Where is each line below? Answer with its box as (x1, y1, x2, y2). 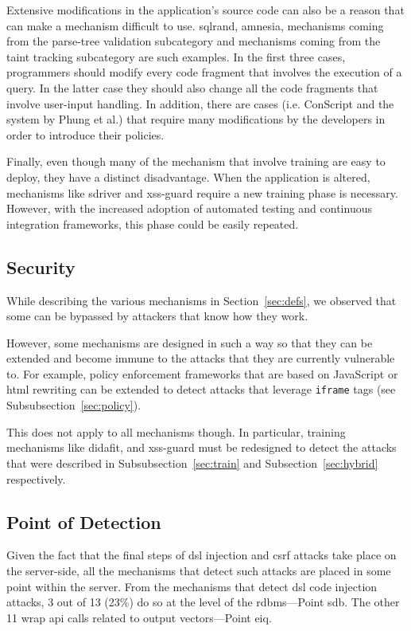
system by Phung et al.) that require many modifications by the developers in (6, 111, 386, 127)
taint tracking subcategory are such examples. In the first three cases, (6, 48, 346, 65)
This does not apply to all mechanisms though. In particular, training (6, 423, 346, 440)
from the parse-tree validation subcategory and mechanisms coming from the (6, 33, 381, 49)
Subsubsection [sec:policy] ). (6, 397, 142, 413)
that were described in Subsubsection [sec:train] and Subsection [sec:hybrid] (6, 454, 378, 471)
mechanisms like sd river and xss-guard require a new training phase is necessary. (6, 184, 398, 201)
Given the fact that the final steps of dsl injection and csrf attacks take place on (6, 547, 397, 563)
